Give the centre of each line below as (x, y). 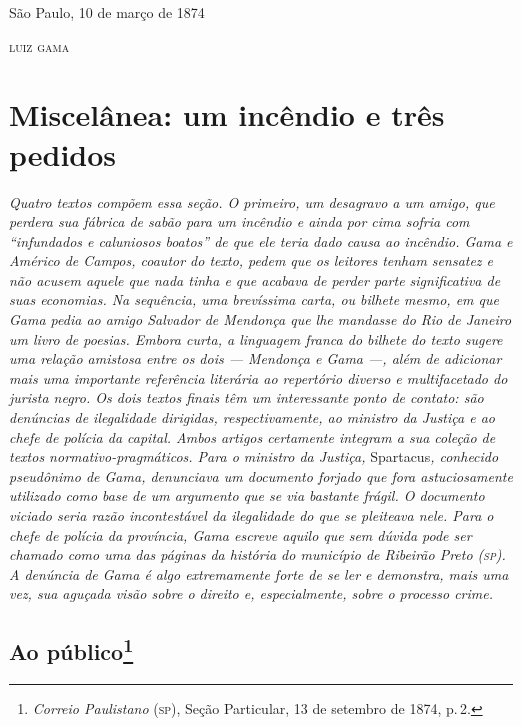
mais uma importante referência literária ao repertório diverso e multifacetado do (258, 377)
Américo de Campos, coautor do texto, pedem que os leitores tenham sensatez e (251, 260)
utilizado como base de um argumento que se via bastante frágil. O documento (247, 495)
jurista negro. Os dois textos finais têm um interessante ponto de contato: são (246, 397)
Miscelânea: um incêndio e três (227, 114)
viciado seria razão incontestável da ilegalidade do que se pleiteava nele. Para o (251, 515)
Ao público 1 (71, 649)
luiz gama (39, 45)
